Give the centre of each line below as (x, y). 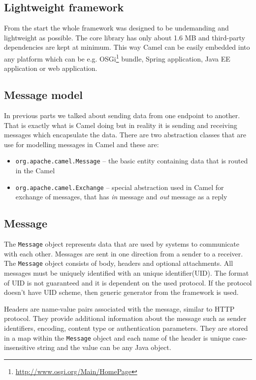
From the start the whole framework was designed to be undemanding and (116, 28)
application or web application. (51, 68)
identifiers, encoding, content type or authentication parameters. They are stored (126, 328)
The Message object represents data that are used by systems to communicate (122, 244)
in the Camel (35, 171)
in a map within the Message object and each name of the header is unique (117, 337)
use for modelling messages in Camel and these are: (81, 144)
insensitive (20, 347)
